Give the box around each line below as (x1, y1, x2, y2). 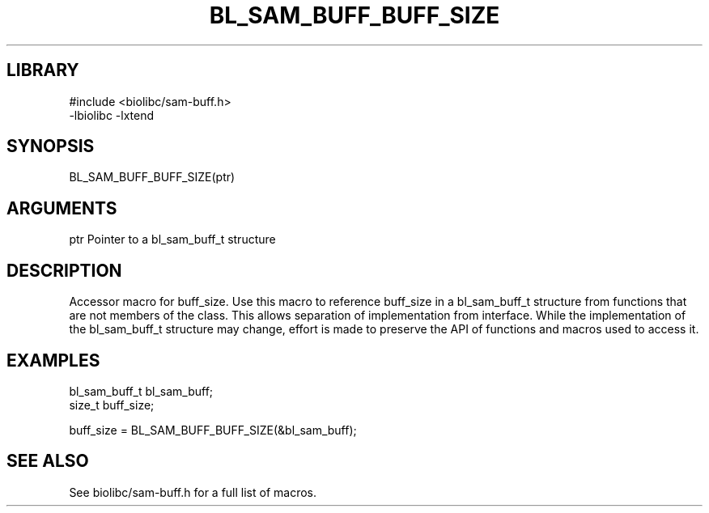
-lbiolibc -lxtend (69, 108, 155, 122)
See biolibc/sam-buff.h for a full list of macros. (69, 485, 316, 499)
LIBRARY (6, 60, 79, 81)
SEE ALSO (6, 451, 89, 472)
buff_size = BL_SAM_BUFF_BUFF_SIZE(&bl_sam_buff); (69, 422, 357, 437)
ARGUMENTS (6, 197, 117, 218)
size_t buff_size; (69, 397, 155, 412)
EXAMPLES (6, 350, 100, 371)
